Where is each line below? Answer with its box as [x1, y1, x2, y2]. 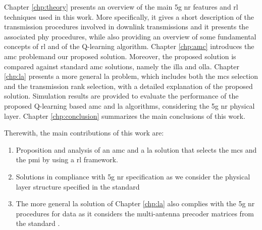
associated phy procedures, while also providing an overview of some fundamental [4, 31, 256, 41]
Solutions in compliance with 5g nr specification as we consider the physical [16, 171, 250, 181]
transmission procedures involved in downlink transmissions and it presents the [4, 21, 249, 32]
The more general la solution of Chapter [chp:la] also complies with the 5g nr [16, 198, 255, 209]
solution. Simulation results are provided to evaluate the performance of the [4, 90, 239, 101]
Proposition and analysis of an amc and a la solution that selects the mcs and [16, 144, 257, 155]
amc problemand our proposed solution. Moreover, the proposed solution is [4, 51, 236, 61]
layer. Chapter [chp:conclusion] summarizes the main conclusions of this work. [4, 110, 245, 121]
